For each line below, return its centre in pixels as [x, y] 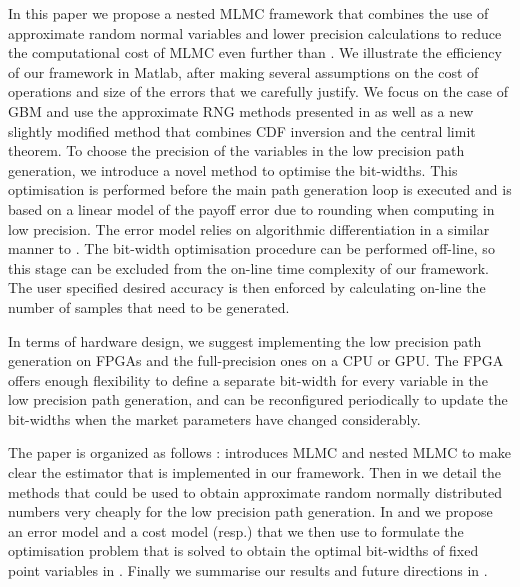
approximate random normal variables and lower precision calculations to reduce [255, 32]
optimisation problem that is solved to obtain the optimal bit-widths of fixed [243, 550]
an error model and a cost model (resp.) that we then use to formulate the [236, 530]
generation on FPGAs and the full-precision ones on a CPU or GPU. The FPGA [256, 360]
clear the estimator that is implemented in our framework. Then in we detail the [255, 472]
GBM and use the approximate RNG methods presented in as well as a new [241, 110]
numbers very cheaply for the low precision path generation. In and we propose [250, 511]
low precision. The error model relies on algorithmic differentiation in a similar [249, 228]
